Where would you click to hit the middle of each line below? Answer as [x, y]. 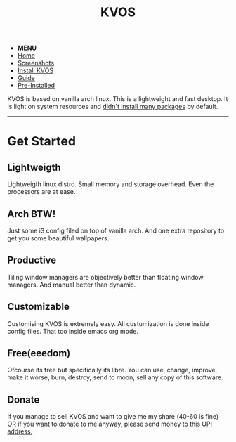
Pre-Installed [36, 86]
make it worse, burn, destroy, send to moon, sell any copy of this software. [115, 377]
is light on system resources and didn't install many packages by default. [113, 107]
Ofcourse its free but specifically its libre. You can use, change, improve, [112, 370]
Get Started [41, 142]
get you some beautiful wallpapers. [58, 238]
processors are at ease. [41, 192]
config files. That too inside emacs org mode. [73, 331]
